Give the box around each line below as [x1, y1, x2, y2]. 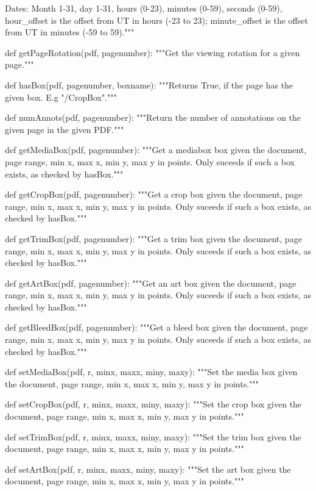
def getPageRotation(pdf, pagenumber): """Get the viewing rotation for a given [5, 46, 300, 59]
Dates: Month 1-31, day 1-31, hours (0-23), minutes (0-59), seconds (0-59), [5, 2, 283, 14]
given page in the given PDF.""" [5, 123, 124, 135]
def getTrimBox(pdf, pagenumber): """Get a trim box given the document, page [5, 232, 302, 245]
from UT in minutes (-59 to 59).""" [5, 26, 135, 38]
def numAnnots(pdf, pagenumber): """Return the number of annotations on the [5, 111, 301, 124]
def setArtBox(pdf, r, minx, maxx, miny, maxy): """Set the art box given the [5, 462, 291, 475]
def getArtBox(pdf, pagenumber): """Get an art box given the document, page [5, 276, 297, 289]
